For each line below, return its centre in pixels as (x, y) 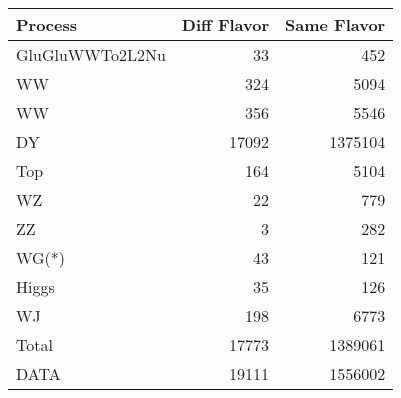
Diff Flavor (225, 24)
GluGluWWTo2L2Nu (91, 54)
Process (47, 24)
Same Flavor (335, 24)
